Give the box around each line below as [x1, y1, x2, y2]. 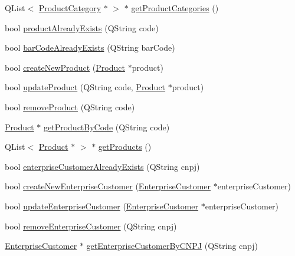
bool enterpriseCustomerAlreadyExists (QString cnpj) [5, 160, 200, 172]
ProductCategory [38, 2, 101, 14]
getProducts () [98, 140, 152, 153]
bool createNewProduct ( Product [5, 61, 125, 73]
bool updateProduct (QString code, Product [5, 81, 166, 93]
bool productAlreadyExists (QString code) [5, 21, 159, 34]
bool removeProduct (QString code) [5, 100, 135, 113]
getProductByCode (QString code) [44, 120, 170, 133]
